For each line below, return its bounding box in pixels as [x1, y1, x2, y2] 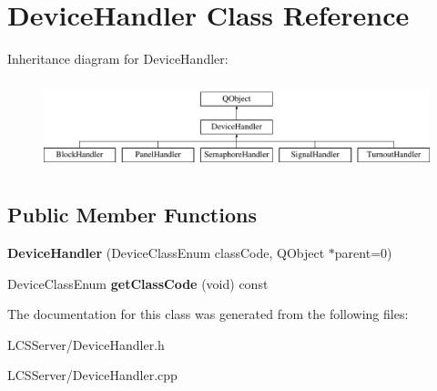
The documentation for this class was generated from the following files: [7, 304, 409, 324]
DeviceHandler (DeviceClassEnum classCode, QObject [7, 242, 325, 262]
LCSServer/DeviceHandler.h [7, 334, 165, 354]
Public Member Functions [7, 201, 257, 229]
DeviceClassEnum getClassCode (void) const [7, 273, 269, 293]
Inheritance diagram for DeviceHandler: [7, 49, 229, 68]
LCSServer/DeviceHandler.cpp [7, 365, 178, 385]
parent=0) [334, 242, 392, 262]
